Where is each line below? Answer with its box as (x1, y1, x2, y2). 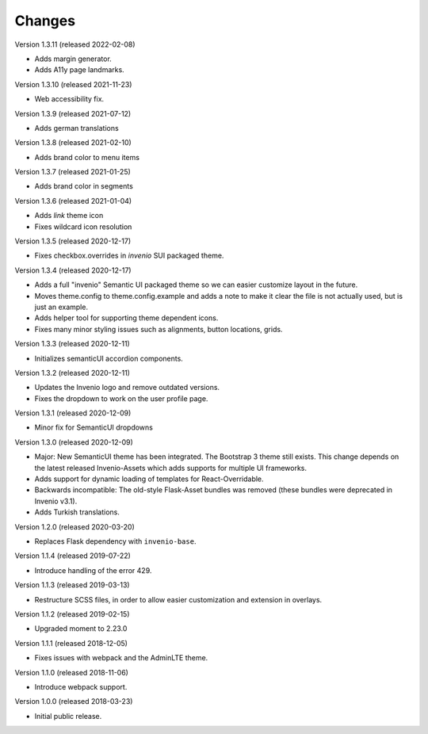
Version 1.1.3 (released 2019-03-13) (14, 580, 130, 590)
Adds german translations (34, 123, 119, 132)
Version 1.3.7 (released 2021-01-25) (14, 167, 131, 177)
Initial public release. (34, 711, 102, 721)
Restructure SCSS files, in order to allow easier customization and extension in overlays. (34, 594, 323, 604)
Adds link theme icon (34, 211, 104, 220)
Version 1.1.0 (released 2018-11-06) (14, 667, 128, 677)
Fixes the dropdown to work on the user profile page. (34, 393, 208, 403)
